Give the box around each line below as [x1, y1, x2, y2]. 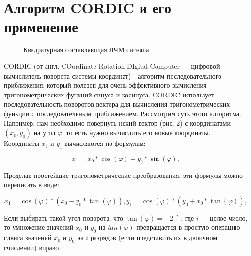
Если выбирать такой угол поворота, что [4, 212, 124, 223]
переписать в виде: [4, 179, 59, 190]
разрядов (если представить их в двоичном [90, 232, 218, 242]
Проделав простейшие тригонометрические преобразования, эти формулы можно [4, 170, 243, 180]
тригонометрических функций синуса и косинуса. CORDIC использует [4, 89, 215, 99]
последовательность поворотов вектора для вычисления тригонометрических [4, 99, 230, 109]
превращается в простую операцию [136, 222, 240, 232]
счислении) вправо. [4, 242, 61, 253]
